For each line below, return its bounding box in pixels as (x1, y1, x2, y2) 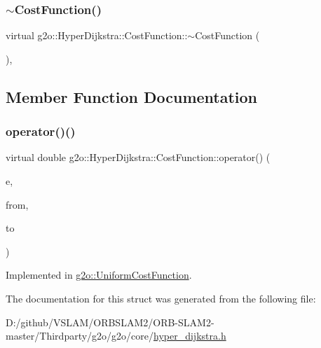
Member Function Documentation (6, 85, 258, 107)
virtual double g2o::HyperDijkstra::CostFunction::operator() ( (6, 150, 271, 165)
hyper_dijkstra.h (153, 328, 226, 343)
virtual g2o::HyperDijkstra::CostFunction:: (6, 28, 188, 43)
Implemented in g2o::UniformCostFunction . (6, 267, 192, 282)
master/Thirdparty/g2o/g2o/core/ (6, 328, 154, 343)
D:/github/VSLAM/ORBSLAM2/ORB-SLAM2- (6, 314, 214, 329)
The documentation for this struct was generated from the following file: (6, 291, 316, 305)
